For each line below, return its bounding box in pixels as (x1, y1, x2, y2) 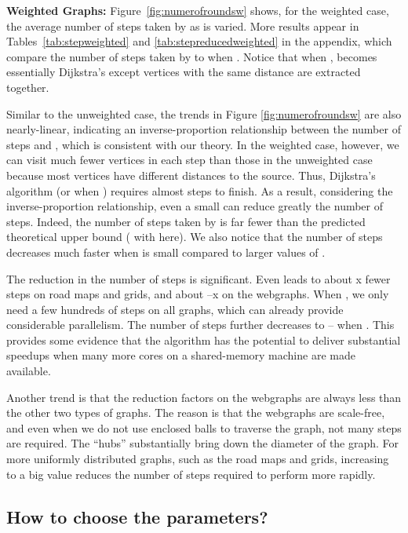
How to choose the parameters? (6, 504, 268, 528)
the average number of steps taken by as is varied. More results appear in (6, 17, 359, 34)
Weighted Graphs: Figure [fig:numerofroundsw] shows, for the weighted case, (6, 2, 389, 18)
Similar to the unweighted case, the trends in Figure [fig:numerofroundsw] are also (6, 105, 402, 122)
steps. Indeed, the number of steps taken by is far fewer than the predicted (6, 213, 366, 229)
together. (6, 78, 49, 95)
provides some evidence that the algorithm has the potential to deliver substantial (6, 331, 401, 348)
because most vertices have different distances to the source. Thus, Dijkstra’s (6, 166, 376, 183)
